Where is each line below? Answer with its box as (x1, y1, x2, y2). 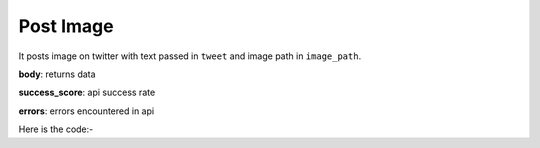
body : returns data (18, 68, 96, 80)
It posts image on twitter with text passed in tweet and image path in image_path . (18, 50, 362, 62)
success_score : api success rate (18, 86, 156, 99)
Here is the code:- (18, 123, 94, 135)
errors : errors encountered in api (18, 105, 155, 117)
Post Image (18, 15, 114, 37)
